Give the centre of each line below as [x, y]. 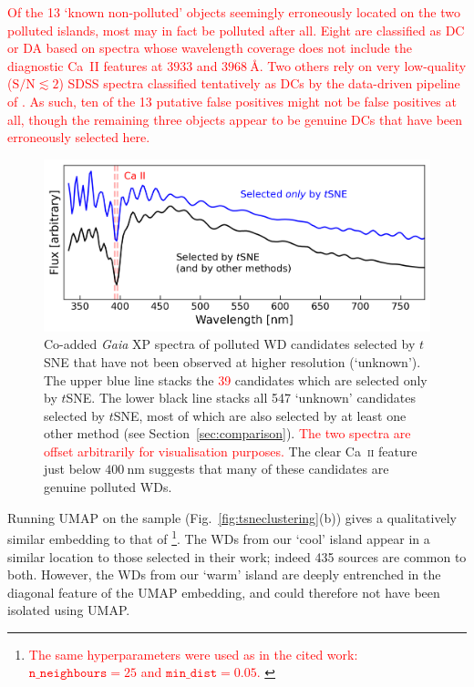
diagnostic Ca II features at [85, 65]
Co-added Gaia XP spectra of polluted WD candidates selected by [230, 344]
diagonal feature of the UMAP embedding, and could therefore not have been [224, 592]
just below [72, 469]
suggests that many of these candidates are [269, 469]
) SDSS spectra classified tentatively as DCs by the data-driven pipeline [259, 83]
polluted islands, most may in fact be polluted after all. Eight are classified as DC [236, 30]
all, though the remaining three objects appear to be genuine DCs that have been [235, 119]
